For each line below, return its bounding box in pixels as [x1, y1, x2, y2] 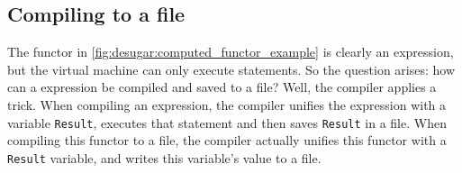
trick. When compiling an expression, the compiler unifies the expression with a [7, 95, 447, 114]
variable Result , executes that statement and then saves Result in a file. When [7, 113, 447, 132]
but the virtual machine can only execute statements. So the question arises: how [7, 59, 456, 78]
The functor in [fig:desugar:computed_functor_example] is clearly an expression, [7, 42, 454, 61]
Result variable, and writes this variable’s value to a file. [7, 148, 322, 167]
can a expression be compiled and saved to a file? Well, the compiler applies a [7, 77, 437, 96]
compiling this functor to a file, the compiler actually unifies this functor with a [7, 131, 447, 150]
